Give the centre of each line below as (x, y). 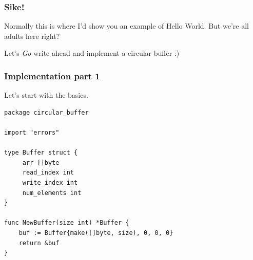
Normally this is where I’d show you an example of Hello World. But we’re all (126, 26)
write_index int (50, 182)
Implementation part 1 (52, 75)
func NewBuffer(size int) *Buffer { (67, 223)
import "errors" (32, 133)
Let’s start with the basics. (46, 95)
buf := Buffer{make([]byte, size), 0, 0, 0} (96, 233)
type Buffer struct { (41, 153)
